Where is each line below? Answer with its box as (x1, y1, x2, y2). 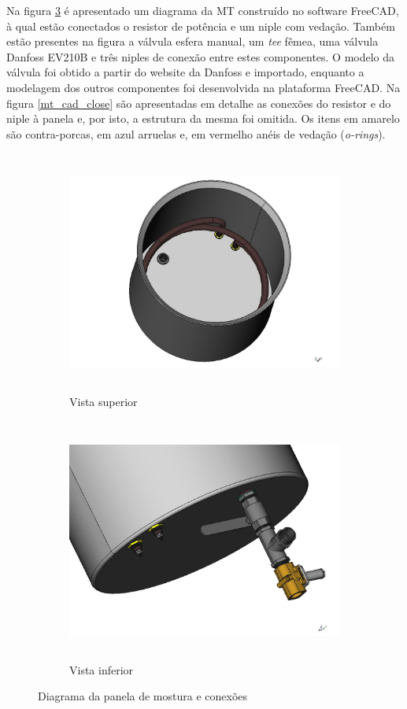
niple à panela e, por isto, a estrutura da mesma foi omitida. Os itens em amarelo (6, 110, 400, 127)
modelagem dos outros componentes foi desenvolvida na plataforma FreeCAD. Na (6, 79, 401, 95)
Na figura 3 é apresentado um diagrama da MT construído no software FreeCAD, (6, 2, 399, 18)
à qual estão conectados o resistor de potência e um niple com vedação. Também (6, 17, 395, 34)
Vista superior (69, 393, 138, 410)
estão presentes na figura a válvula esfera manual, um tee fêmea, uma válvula (6, 33, 379, 50)
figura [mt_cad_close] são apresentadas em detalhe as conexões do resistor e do (6, 94, 391, 111)
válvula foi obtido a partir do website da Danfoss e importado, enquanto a (6, 64, 364, 80)
